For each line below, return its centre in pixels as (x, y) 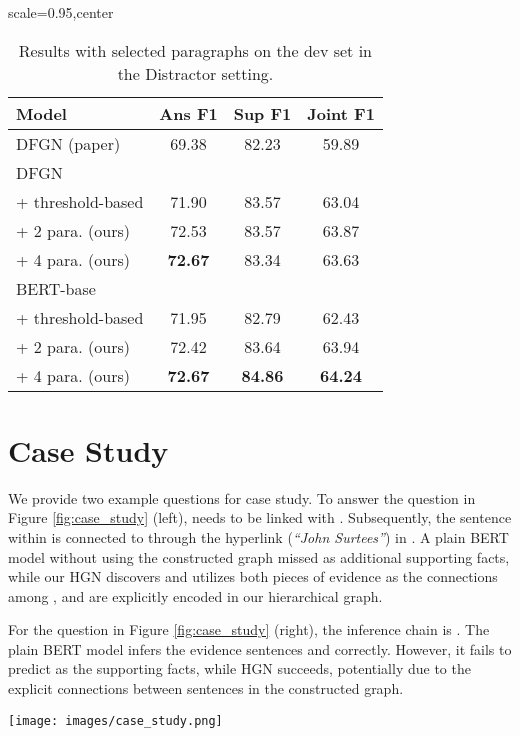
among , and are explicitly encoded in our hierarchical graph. (195, 595)
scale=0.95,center (61, 12)
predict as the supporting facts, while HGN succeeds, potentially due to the (239, 668)
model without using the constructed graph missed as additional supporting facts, (259, 556)
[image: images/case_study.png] (115, 720)
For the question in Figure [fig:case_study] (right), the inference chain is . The (249, 629)
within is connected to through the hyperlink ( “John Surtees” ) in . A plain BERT (258, 536)
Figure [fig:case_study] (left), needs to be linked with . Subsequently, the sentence (260, 517)
